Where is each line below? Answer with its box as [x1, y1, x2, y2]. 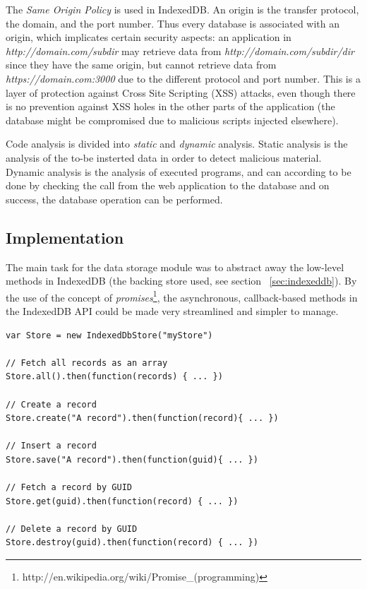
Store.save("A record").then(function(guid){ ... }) [6, 454, 258, 465]
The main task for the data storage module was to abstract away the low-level [6, 259, 344, 274]
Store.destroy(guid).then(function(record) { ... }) [6, 537, 258, 548]
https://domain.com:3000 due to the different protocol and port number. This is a [6, 71, 361, 85]
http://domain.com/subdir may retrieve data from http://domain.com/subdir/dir [6, 43, 354, 58]
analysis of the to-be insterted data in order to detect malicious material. [6, 150, 322, 165]
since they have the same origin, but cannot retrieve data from [6, 57, 277, 72]
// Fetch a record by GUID [6, 482, 132, 493]
